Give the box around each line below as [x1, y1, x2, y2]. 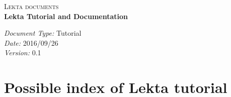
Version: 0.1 [4, 47, 41, 58]
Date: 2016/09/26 [4, 37, 58, 48]
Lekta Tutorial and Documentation [4, 11, 128, 21]
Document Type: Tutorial [4, 28, 82, 38]
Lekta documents [4, 1, 59, 11]
